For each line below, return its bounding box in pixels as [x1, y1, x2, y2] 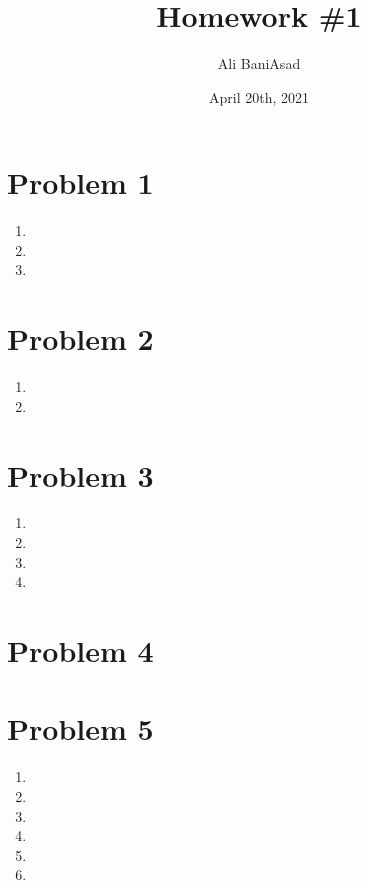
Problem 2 [7, 318, 154, 359]
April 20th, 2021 [208, 86, 309, 107]
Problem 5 [7, 708, 154, 749]
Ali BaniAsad [217, 53, 301, 74]
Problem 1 [7, 162, 154, 203]
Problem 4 [7, 630, 154, 671]
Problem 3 [7, 454, 154, 495]
